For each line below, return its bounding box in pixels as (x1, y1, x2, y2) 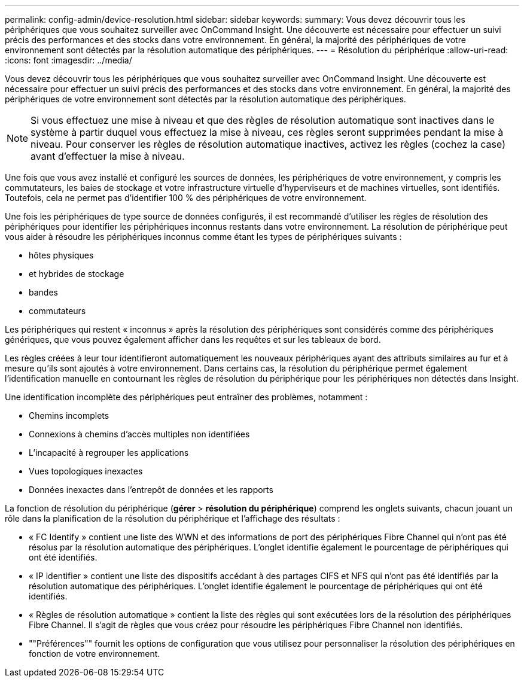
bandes (29, 287, 58, 297)
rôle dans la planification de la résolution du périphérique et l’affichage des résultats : (5, 513, 340, 523)
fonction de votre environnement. (29, 648, 160, 659)
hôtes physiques (29, 250, 94, 260)
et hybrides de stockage (29, 269, 124, 279)
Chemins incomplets (29, 410, 109, 421)
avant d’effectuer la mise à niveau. (31, 150, 185, 162)
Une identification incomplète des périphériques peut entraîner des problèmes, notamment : (5, 392, 368, 402)
